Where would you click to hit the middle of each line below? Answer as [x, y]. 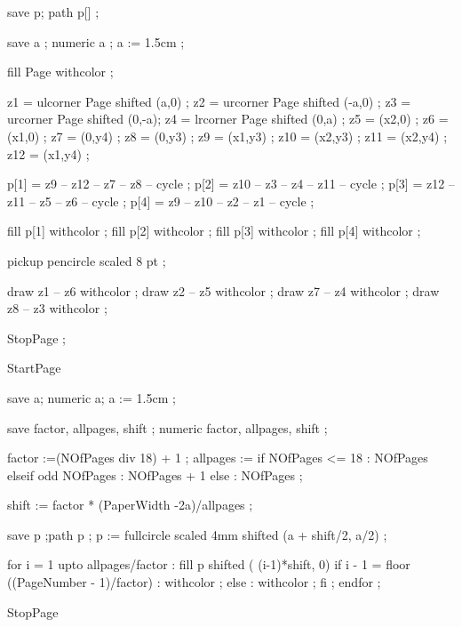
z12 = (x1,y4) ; [48, 153]
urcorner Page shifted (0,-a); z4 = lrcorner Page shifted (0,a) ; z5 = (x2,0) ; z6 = [228, 119]
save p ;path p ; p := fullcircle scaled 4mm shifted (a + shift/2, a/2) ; [197, 534]
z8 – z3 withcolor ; [57, 308]
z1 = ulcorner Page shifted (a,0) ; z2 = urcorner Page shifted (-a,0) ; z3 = [209, 101]
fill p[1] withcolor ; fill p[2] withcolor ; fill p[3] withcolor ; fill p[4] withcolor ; [214, 231]
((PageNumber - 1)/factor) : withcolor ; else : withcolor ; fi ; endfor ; [194, 582]
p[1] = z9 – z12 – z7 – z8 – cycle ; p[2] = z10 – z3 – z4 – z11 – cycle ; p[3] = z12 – [231, 184]
